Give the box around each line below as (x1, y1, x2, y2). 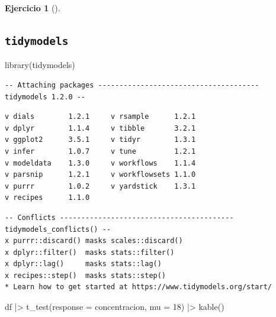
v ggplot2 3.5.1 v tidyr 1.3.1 (5, 135, 196, 144)
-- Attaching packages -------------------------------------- (5, 80, 259, 89)
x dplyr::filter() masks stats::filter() (5, 248, 175, 257)
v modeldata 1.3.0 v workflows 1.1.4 (5, 158, 196, 167)
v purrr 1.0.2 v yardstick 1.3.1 (5, 182, 196, 190)
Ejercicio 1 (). (5, 2, 60, 14)
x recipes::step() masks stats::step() (5, 271, 166, 280)
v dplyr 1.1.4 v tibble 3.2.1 (5, 124, 196, 132)
